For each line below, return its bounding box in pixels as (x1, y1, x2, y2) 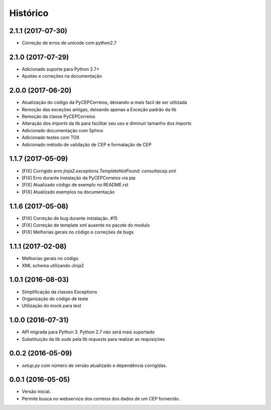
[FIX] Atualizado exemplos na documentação (22, 188, 115, 195)
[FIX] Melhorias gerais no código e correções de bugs (22, 229, 134, 235)
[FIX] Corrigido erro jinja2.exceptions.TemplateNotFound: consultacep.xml (22, 168, 176, 174)
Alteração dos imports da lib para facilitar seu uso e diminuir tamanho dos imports (22, 120, 192, 126)
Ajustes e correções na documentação (22, 73, 102, 79)
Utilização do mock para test (22, 303, 81, 309)
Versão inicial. (22, 388, 51, 394)
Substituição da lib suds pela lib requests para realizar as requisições (22, 336, 165, 342)
